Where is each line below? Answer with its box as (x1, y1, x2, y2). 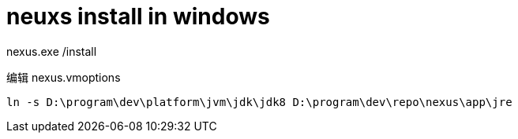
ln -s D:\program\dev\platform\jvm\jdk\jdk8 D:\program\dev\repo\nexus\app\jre (6, 95, 512, 108)
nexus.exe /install (6, 44, 97, 58)
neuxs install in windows (6, 3, 270, 30)
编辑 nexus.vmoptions (6, 70, 121, 84)
